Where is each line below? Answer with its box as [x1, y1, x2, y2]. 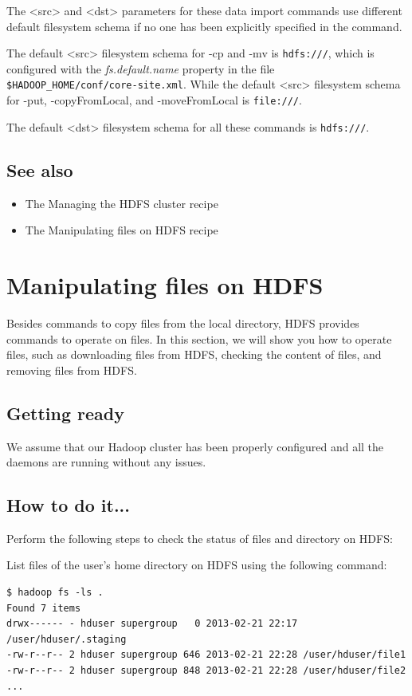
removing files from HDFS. [6, 361, 137, 378]
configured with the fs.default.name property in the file [6, 60, 275, 77]
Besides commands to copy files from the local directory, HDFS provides [6, 314, 359, 331]
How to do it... [6, 493, 131, 517]
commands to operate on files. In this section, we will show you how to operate [6, 330, 392, 347]
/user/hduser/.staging [6, 633, 127, 645]
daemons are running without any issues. [6, 454, 206, 470]
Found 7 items [6, 602, 81, 614]
